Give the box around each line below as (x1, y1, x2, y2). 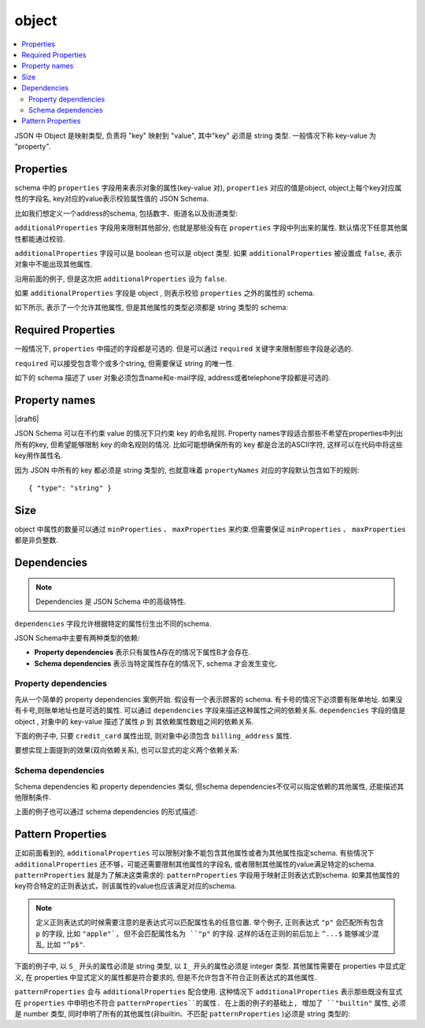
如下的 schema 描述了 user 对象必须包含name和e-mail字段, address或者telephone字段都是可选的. (14, 373, 331, 383)
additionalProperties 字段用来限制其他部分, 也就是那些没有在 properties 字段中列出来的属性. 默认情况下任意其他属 (14, 223, 408, 232)
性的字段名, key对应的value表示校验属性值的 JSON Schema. (14, 194, 209, 204)
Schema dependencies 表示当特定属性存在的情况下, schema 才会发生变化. (34, 658, 278, 668)
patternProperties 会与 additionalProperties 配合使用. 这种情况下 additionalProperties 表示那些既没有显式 (14, 987, 403, 997)
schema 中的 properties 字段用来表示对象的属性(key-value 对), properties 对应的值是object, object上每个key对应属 (14, 183, 402, 192)
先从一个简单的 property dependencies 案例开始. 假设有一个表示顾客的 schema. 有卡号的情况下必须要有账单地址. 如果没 (14, 694, 403, 704)
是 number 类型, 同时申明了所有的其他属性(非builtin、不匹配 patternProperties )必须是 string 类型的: (14, 1008, 350, 1019)
